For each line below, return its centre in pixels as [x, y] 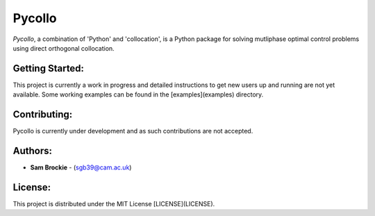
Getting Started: [49, 68]
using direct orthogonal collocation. [64, 48]
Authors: [32, 150]
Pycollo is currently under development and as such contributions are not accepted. [133, 131]
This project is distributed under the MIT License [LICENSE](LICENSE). [114, 203]
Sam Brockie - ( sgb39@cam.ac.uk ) [81, 167]
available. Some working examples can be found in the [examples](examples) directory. [138, 94]
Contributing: [43, 115]
